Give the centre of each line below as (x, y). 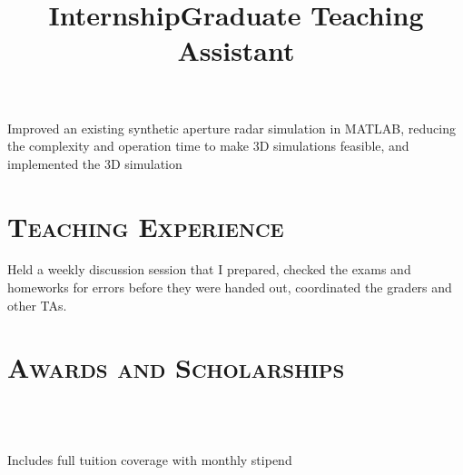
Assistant (236, 50)
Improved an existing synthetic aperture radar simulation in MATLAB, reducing (232, 128)
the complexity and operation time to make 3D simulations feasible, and (208, 146)
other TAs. (37, 305)
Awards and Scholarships (176, 367)
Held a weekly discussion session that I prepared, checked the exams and (209, 269)
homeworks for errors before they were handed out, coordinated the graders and (230, 287)
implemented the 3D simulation (95, 163)
